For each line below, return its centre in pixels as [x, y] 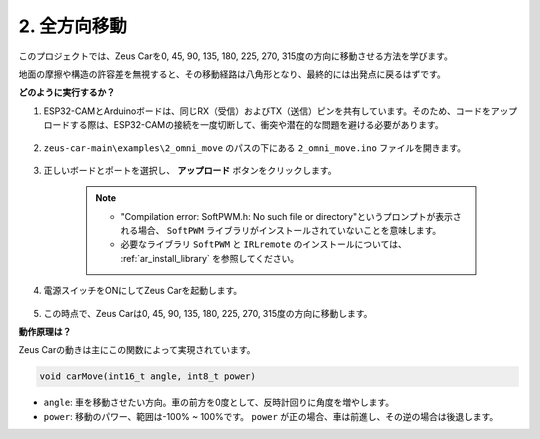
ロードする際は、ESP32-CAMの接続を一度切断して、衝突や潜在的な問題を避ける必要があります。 [243, 125]
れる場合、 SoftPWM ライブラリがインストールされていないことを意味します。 [281, 231]
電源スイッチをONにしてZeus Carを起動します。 [143, 291]
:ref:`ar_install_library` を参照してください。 [210, 258]
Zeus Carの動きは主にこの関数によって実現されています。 [137, 350]
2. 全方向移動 [72, 26]
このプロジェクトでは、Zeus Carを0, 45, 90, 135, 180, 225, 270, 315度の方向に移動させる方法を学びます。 [236, 56]
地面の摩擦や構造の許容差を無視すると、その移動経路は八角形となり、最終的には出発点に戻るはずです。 [232, 74]
